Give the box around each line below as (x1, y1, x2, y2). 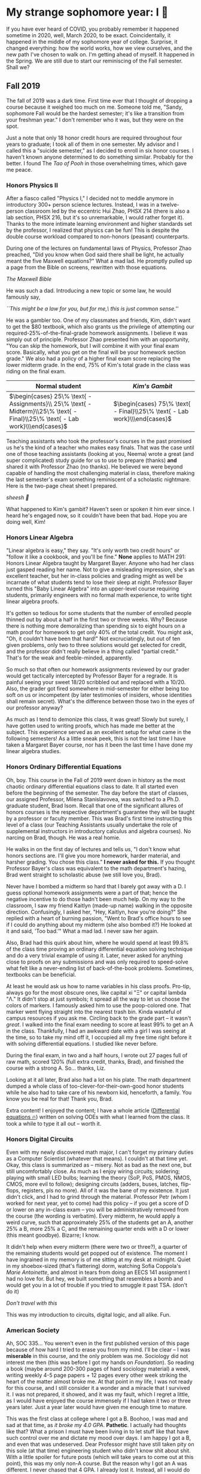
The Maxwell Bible (6, 276, 52, 283)
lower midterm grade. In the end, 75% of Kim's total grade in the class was (6, 362, 190, 369)
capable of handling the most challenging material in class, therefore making (6, 470, 195, 477)
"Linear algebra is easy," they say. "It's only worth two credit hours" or (6, 547, 179, 554)
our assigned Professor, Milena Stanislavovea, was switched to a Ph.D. (6, 795, 181, 802)
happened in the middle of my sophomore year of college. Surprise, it (6, 38, 178, 45)
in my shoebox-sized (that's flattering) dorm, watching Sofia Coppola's (6, 1262, 181, 1269)
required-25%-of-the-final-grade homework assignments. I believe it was (6, 330, 188, 337)
